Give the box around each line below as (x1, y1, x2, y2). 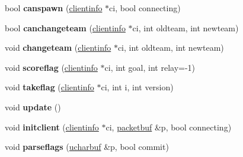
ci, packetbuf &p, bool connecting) (105, 120, 232, 133)
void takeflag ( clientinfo (5, 81, 94, 93)
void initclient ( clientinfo (5, 120, 99, 133)
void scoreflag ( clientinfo (5, 61, 98, 73)
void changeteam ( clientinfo (5, 41, 111, 54)
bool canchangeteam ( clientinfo (5, 21, 126, 34)
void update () (5, 100, 61, 113)
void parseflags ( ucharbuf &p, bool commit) (5, 140, 169, 153)
